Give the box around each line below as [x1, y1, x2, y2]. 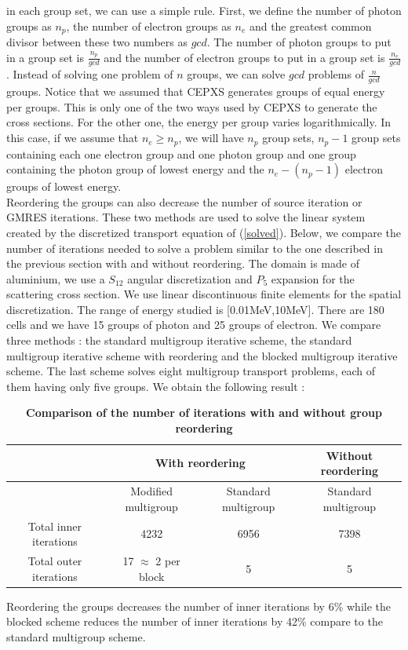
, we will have [178, 130, 244, 146]
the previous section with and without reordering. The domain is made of [6, 255, 359, 272]
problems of [308, 66, 364, 82]
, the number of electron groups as [66, 17, 231, 34]
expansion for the [271, 270, 355, 287]
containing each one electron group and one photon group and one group [6, 145, 356, 162]
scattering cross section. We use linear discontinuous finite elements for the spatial [6, 286, 402, 302]
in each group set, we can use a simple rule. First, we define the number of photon [6, 2, 402, 18]
